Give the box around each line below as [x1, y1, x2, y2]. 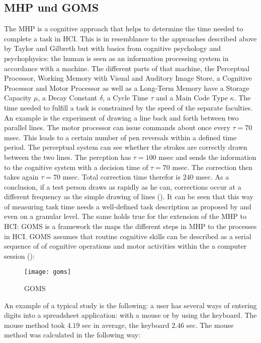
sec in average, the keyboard [82, 319, 169, 330]
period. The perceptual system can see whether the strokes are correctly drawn [4, 142, 247, 152]
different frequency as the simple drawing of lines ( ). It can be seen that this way [4, 191, 253, 202]
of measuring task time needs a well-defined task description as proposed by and [4, 201, 251, 211]
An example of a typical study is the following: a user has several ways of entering [4, 300, 257, 310]
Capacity [4, 92, 32, 103]
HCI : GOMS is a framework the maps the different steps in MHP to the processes [4, 221, 257, 232]
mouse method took [4, 319, 65, 330]
